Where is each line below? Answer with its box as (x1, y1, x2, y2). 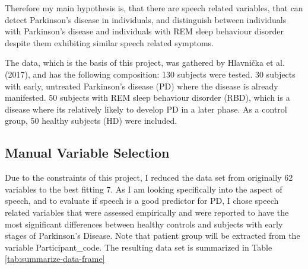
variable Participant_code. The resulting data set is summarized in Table (5, 241, 272, 253)
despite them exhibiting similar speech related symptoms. (5, 36, 214, 49)
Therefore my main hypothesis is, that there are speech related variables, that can (5, 2, 303, 14)
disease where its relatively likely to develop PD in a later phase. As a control (5, 103, 287, 115)
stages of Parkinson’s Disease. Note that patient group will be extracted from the (5, 229, 300, 242)
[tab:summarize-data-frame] (5, 252, 105, 265)
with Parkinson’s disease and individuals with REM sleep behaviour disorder (5, 25, 284, 37)
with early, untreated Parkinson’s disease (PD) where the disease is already (5, 79, 278, 92)
